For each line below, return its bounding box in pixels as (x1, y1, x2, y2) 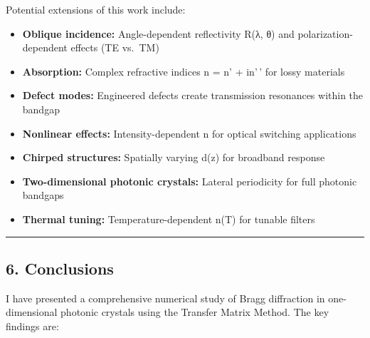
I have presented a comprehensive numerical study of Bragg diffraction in (6, 290, 325, 305)
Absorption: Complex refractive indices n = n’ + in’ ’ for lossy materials (22, 63, 345, 78)
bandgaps (22, 188, 64, 203)
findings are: (6, 318, 59, 333)
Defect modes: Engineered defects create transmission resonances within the (22, 88, 364, 103)
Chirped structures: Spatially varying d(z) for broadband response (22, 150, 325, 165)
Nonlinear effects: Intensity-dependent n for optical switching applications (22, 126, 356, 140)
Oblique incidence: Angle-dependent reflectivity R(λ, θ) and (22, 26, 295, 41)
